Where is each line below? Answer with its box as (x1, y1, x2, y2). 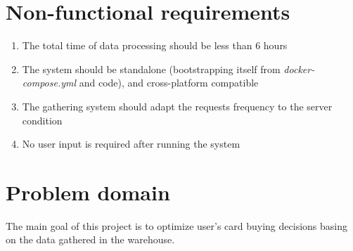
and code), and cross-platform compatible (79, 75, 259, 90)
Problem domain (6, 177, 170, 206)
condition (22, 112, 63, 127)
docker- (283, 61, 315, 76)
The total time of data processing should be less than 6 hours (22, 38, 288, 53)
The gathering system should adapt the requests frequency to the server (22, 98, 333, 113)
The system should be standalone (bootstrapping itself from (22, 61, 281, 76)
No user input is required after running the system (22, 136, 240, 151)
